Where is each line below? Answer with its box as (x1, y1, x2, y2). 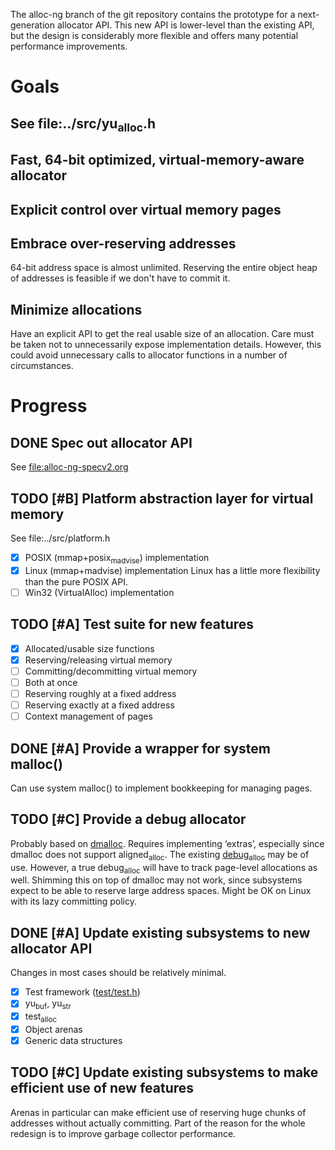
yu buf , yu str (24, 997, 72, 1012)
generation (10, 19, 55, 31)
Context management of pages (24, 710, 153, 723)
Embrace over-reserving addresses (10, 235, 237, 252)
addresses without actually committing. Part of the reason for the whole (10, 1117, 306, 1129)
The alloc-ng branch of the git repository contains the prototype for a (10, 9, 296, 20)
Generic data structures (24, 1034, 123, 1046)
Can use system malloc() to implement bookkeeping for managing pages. (10, 782, 313, 794)
